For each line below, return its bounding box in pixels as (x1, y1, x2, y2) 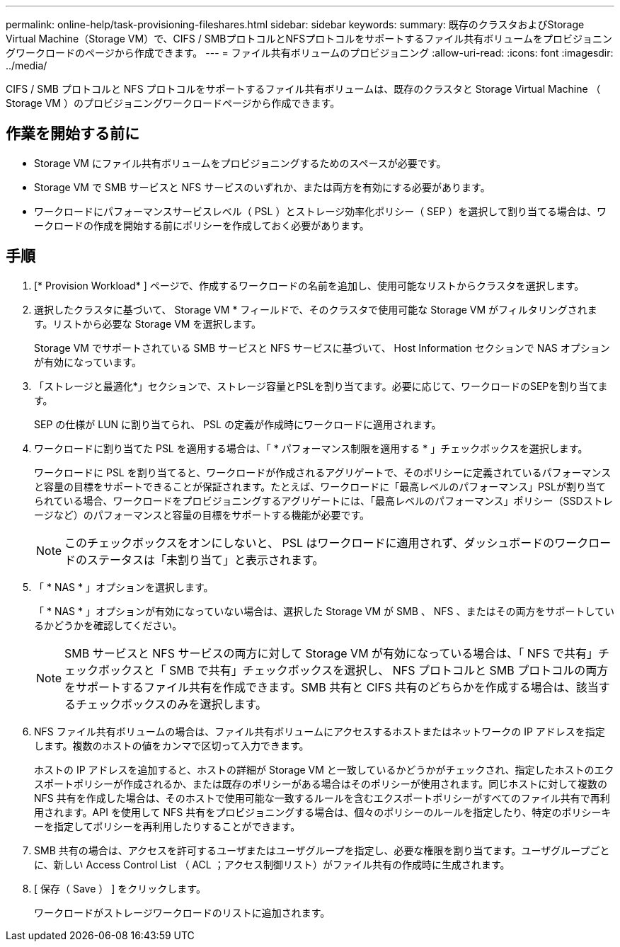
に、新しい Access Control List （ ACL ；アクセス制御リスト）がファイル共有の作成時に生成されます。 (34, 858, 510, 871)
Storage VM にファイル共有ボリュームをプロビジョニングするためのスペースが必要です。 (34, 156, 447, 169)
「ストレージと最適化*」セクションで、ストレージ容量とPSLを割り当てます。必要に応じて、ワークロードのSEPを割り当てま (34, 379, 608, 392)
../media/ (6, 59, 47, 71)
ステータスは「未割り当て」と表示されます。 (87, 552, 324, 567)
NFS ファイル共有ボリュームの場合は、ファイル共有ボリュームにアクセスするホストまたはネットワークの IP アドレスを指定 (34, 725, 605, 737)
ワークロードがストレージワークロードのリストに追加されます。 (34, 906, 331, 919)
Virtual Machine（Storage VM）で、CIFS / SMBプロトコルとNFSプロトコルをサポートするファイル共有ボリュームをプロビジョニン (6, 33, 612, 45)
